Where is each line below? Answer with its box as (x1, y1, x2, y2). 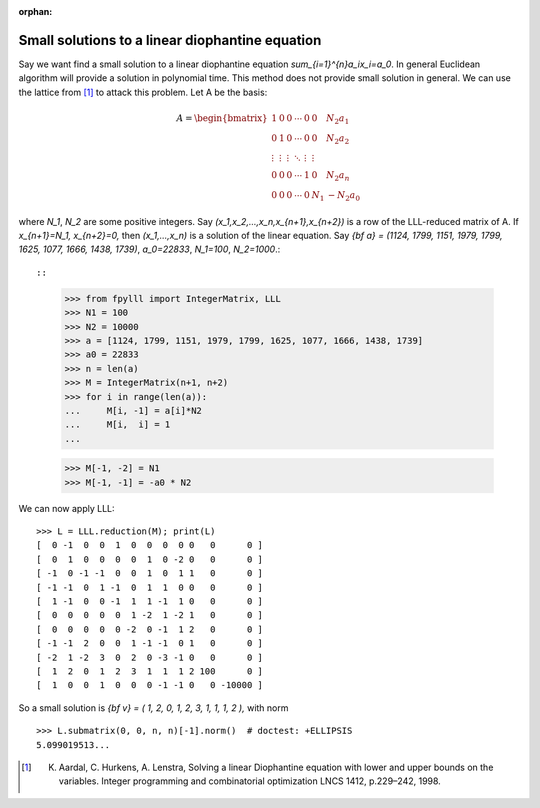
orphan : (18, 6, 53, 17)
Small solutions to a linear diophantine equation (18, 31, 322, 49)
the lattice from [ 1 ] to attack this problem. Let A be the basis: (18, 86, 268, 98)
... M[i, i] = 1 (64, 419, 171, 430)
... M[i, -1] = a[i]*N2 (64, 405, 202, 416)
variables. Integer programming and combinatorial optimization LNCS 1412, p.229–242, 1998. (58, 775, 442, 787)
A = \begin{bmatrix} (176, 112, 269, 124)
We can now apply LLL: (18, 502, 115, 514)
